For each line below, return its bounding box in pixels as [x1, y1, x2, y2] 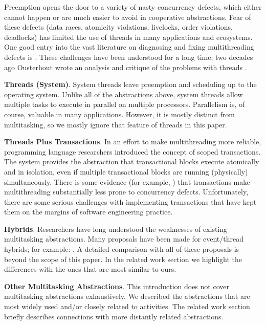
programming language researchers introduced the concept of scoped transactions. [4, 146, 261, 157]
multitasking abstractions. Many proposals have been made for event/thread [4, 233, 244, 244]
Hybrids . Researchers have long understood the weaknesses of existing [4, 223, 228, 234]
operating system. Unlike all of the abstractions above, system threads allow [4, 89, 243, 99]
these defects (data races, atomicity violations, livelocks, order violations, [4, 21, 233, 32]
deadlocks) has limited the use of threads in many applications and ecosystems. [4, 31, 253, 42]
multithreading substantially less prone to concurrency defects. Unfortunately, [4, 186, 249, 197]
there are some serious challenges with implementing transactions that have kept [4, 196, 257, 207]
